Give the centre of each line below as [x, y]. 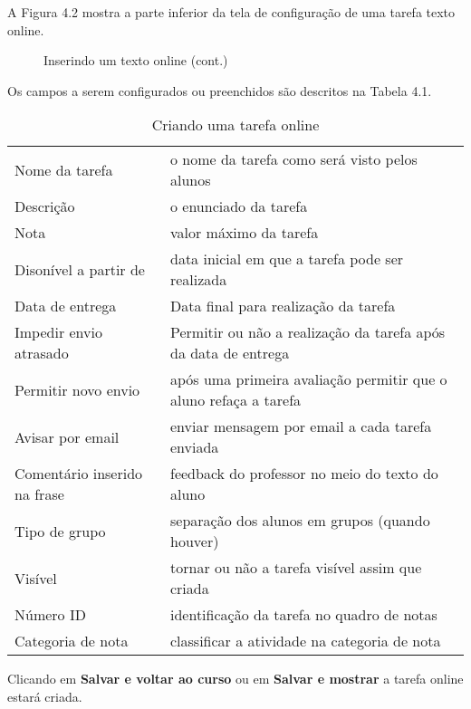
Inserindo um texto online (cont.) [136, 60]
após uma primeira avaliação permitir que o [308, 379]
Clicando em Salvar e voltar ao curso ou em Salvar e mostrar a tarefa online [235, 679]
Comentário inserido [79, 474]
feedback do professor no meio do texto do [304, 474]
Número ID [50, 615]
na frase [39, 494]
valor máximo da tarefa [244, 233]
